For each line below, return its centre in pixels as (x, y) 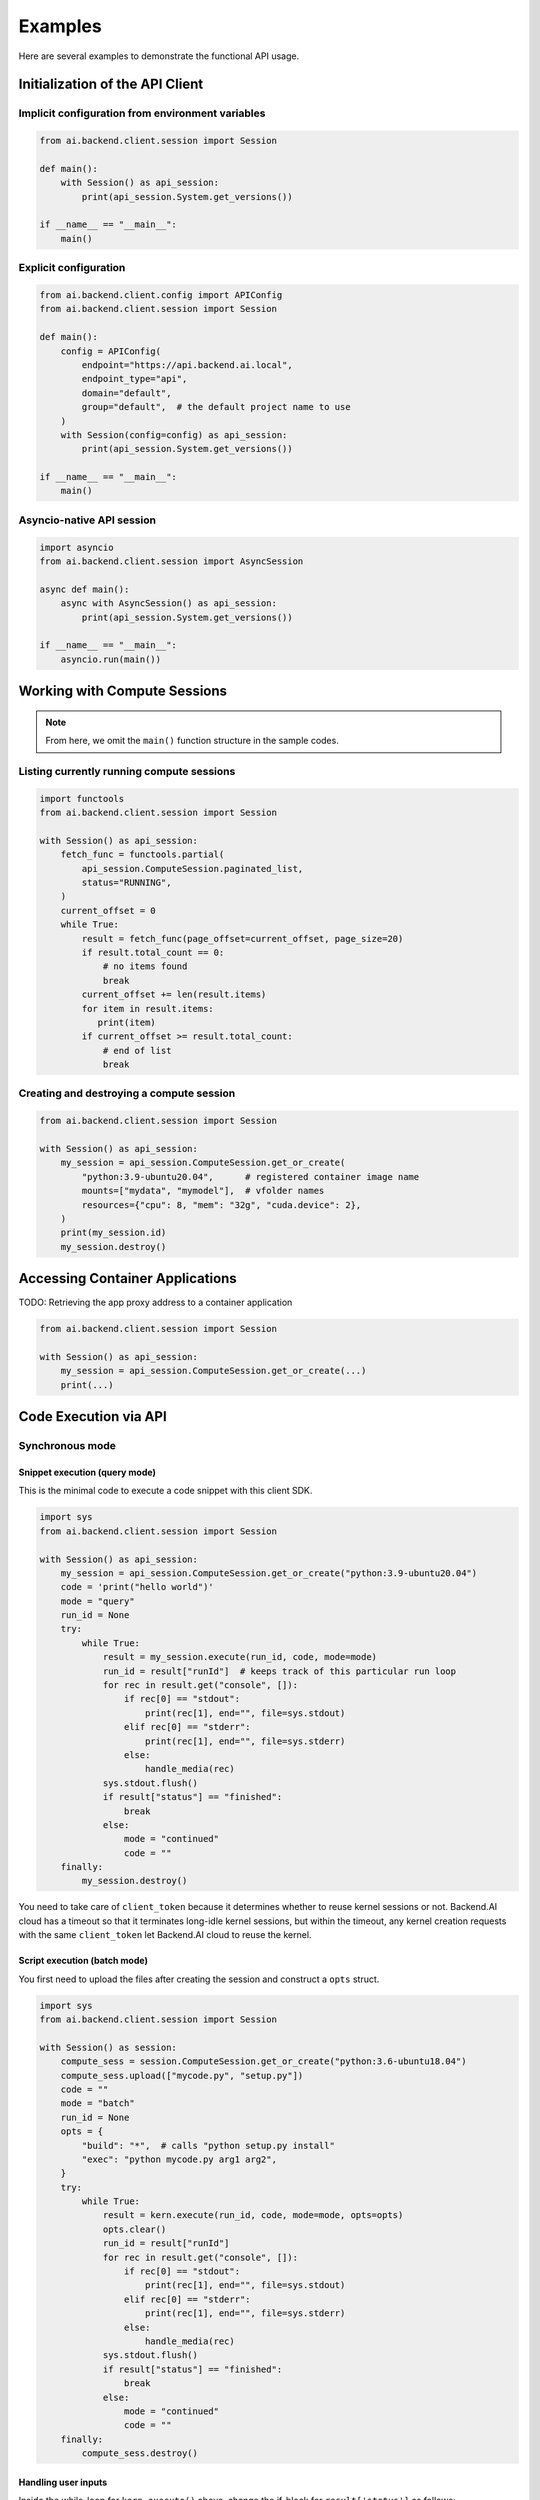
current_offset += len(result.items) (174, 994)
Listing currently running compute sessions (127, 771)
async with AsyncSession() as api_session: (168, 603)
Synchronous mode (67, 1446)
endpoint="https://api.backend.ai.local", (187, 364)
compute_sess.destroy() (140, 2453)
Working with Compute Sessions (123, 691)
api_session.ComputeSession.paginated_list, (192, 868)
